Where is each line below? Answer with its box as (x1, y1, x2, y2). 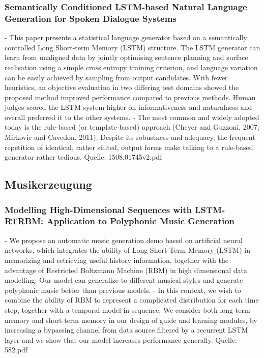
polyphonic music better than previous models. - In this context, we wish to (5, 284, 241, 295)
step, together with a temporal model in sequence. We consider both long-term (5, 304, 250, 315)
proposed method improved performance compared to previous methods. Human (5, 92, 256, 102)
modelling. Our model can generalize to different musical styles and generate (5, 275, 243, 285)
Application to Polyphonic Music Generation (46, 215, 235, 227)
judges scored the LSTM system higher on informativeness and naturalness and (5, 102, 252, 112)
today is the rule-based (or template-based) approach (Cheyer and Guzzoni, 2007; (5, 122, 259, 132)
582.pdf (5, 344, 28, 355)
